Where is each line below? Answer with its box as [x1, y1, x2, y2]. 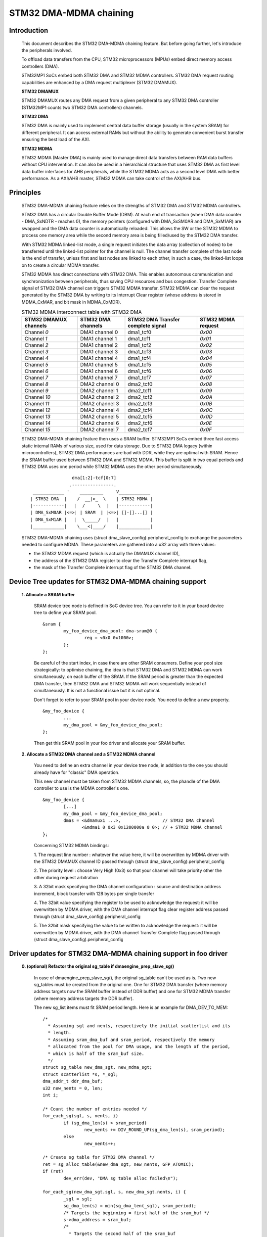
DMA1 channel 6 [80, 368, 118, 375]
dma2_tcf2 [128, 394, 153, 401]
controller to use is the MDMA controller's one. [34, 785, 130, 791]
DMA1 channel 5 [80, 361, 118, 368]
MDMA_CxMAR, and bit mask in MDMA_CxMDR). [21, 299, 121, 305]
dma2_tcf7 [128, 426, 153, 433]
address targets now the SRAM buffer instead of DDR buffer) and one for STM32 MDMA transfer [34, 989, 231, 995]
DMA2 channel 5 [80, 413, 119, 420]
